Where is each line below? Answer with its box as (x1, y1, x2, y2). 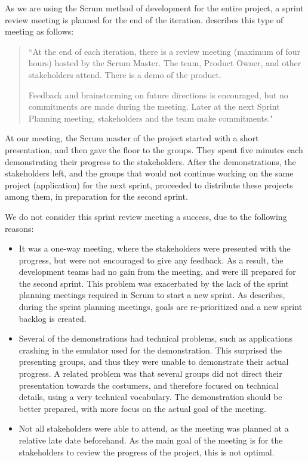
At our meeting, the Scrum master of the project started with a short (5, 132, 259, 144)
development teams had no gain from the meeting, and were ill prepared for (19, 265, 296, 278)
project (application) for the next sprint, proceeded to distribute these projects (5, 178, 293, 191)
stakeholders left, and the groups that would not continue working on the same (5, 167, 294, 179)
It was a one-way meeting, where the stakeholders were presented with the (19, 242, 291, 255)
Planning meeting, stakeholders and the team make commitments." (28, 111, 273, 124)
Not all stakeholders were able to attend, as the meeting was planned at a (19, 422, 289, 435)
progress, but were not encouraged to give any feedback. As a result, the (19, 253, 284, 266)
